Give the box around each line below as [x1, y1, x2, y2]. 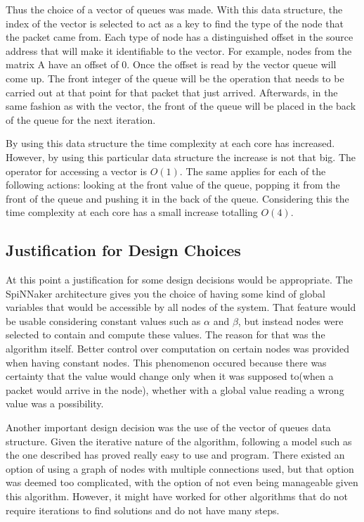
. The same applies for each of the [179, 163, 326, 178]
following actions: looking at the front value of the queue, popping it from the [6, 177, 340, 192]
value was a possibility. [6, 396, 104, 411]
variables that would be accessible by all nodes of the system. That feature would [6, 300, 356, 314]
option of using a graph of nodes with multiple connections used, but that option [6, 461, 354, 476]
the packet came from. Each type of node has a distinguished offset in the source [6, 30, 353, 44]
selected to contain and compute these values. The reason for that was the [6, 327, 325, 342]
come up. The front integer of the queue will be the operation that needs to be [6, 70, 344, 85]
